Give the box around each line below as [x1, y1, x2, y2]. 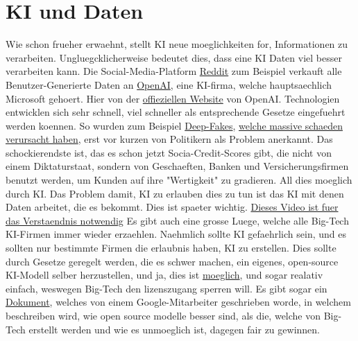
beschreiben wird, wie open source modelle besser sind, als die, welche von [6, 308, 321, 322]
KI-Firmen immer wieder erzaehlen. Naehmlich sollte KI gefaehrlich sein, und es [6, 227, 346, 241]
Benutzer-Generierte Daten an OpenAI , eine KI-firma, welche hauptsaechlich [6, 77, 332, 91]
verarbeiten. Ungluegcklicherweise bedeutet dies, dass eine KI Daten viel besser [6, 50, 342, 64]
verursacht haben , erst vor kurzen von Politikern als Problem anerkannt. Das [6, 132, 333, 146]
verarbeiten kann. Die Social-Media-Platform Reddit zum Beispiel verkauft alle [6, 64, 342, 78]
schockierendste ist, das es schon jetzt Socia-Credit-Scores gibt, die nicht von [6, 145, 332, 159]
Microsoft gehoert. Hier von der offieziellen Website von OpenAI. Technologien [6, 91, 340, 105]
